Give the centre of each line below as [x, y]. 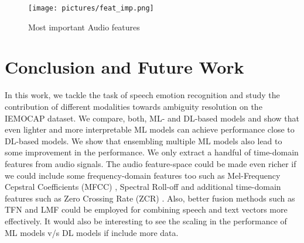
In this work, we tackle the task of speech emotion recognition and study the [142, 95]
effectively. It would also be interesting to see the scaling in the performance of [146, 221]
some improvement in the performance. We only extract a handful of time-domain [152, 152]
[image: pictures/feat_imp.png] [91, 8]
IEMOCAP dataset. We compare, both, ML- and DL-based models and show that [152, 118]
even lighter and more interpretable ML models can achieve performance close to [150, 129]
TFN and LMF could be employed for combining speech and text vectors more [146, 209]
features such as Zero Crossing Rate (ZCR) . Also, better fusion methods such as [150, 198]
